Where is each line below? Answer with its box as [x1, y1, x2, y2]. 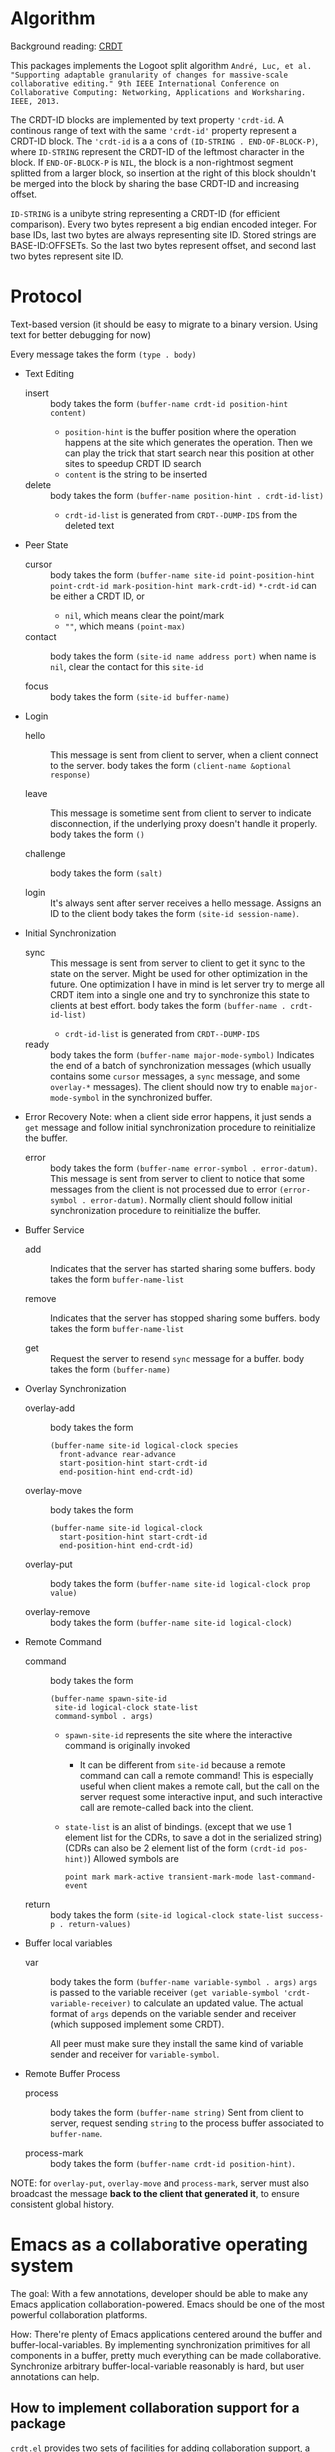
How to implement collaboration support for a [10, 2400, 300, 2417]
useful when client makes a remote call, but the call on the [79, 1780, 320, 1792]
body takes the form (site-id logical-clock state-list [49, 1908, 284, 1921]
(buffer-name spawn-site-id [49, 1693, 167, 1704]
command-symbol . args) [54, 1711, 154, 1721]
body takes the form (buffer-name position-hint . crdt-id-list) [49, 489, 325, 501]
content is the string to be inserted [64, 468, 208, 480]
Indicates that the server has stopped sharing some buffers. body [49, 1312, 321, 1324]
